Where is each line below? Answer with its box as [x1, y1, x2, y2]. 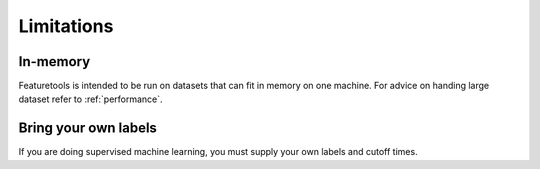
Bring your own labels [18, 120, 157, 137]
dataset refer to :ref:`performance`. [18, 93, 164, 105]
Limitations [18, 15, 114, 37]
